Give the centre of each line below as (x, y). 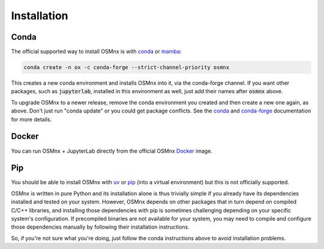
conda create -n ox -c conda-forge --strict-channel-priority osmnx (127, 67)
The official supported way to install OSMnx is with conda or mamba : (96, 52)
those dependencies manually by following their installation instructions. (100, 227)
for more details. (31, 119)
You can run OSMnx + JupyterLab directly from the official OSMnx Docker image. (112, 151)
